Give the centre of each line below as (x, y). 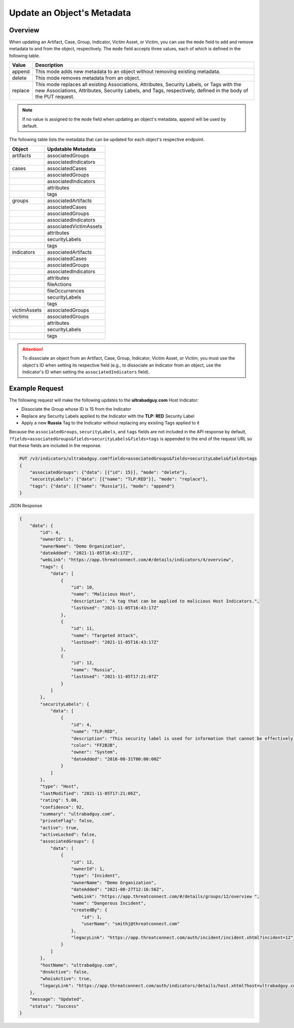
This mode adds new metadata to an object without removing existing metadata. (128, 72)
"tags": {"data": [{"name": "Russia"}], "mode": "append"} (102, 486)
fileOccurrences (66, 290)
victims (20, 316)
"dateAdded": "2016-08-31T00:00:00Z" (116, 759)
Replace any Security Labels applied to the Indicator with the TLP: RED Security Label (108, 416)
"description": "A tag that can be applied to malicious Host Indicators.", (165, 601)
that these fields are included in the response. (55, 446)
